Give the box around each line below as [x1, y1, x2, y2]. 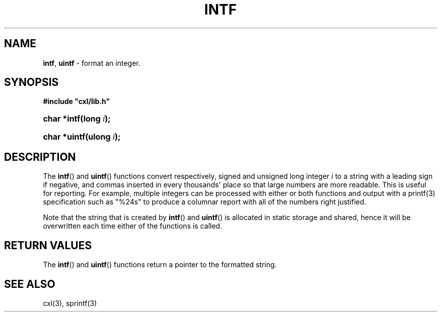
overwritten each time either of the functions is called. [43, 222, 223, 231]
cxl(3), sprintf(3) [43, 298, 97, 307]
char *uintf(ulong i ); [43, 132, 121, 142]
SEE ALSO [4, 277, 55, 290]
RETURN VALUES [4, 239, 92, 252]
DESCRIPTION [4, 150, 76, 163]
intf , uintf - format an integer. [43, 58, 140, 67]
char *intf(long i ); [43, 114, 111, 124]
